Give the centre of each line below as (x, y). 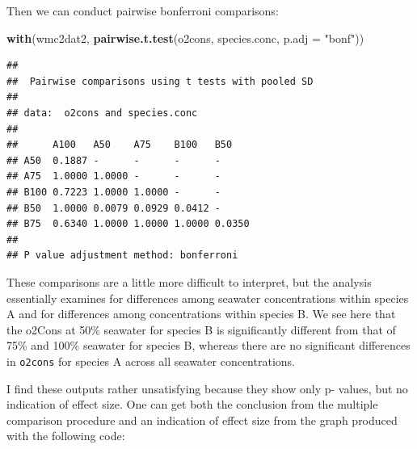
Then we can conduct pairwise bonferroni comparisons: (143, 10)
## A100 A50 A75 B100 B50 (120, 145)
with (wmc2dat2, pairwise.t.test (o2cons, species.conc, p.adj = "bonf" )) (185, 38)
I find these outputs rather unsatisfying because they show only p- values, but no (207, 388)
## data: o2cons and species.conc (102, 113)
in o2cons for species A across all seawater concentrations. (151, 361)
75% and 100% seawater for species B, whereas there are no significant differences (208, 345)
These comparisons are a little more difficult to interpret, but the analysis (189, 281)
